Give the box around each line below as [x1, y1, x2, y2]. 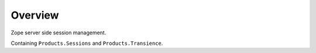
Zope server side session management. [11, 29, 107, 36]
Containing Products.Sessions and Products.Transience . [11, 40, 163, 47]
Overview [11, 9, 59, 22]
